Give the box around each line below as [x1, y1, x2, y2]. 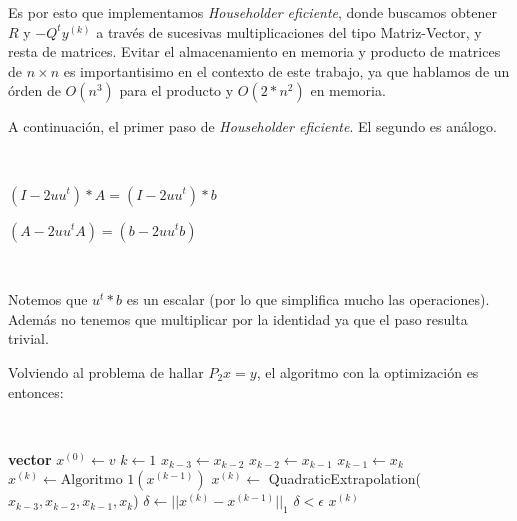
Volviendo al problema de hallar [8, 361, 204, 382]
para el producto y [119, 80, 234, 101]
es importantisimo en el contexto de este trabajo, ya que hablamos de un [63, 60, 510, 81]
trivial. [8, 328, 49, 349]
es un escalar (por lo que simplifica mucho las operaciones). [126, 289, 490, 310]
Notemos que [8, 289, 88, 310]
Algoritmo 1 [60, 473, 135, 488]
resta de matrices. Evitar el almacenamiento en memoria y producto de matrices [8, 41, 501, 62]
